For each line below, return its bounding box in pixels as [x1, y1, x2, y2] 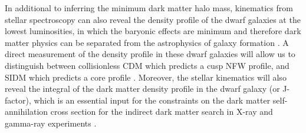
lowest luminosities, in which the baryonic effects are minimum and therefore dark [5, 25, 301, 37]
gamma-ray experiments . [5, 117, 97, 129]
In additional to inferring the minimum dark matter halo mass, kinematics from [5, 2, 293, 14]
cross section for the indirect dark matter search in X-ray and [50, 105, 273, 118]
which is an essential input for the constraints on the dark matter [34, 94, 271, 106]
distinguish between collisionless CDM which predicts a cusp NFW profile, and [5, 59, 289, 71]
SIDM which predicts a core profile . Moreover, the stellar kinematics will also [5, 71, 287, 83]
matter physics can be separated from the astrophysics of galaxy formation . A [5, 36, 289, 48]
